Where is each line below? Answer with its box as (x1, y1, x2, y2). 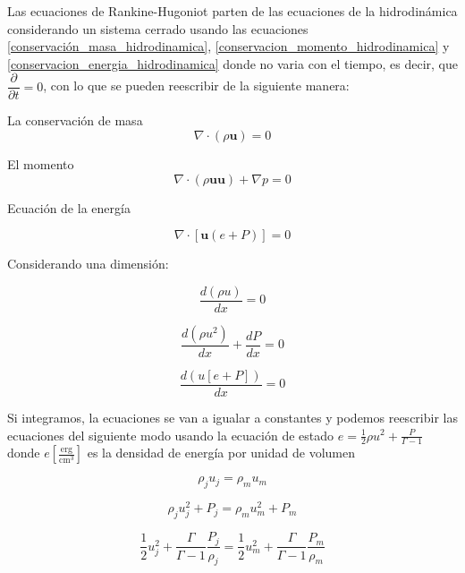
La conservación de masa (7, 111, 143, 130)
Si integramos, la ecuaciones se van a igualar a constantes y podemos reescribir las (7, 407, 458, 426)
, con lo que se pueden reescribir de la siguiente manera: (43, 76, 350, 95)
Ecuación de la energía (7, 198, 131, 217)
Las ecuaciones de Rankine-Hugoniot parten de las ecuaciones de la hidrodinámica (7, 2, 458, 20)
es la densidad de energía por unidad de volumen (87, 443, 355, 462)
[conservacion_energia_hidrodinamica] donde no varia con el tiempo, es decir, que (7, 54, 458, 73)
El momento (7, 155, 74, 174)
